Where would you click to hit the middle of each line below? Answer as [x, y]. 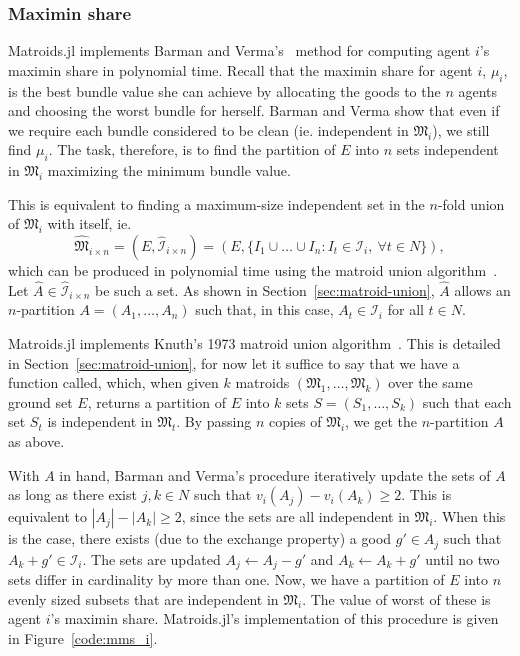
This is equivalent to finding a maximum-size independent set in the [216, 203]
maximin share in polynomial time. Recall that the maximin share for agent [240, 69]
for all [405, 309]
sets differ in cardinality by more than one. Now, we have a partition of [226, 579]
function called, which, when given [113, 382]
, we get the [381, 421]
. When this [469, 516]
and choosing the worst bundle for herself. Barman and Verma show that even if [254, 110]
